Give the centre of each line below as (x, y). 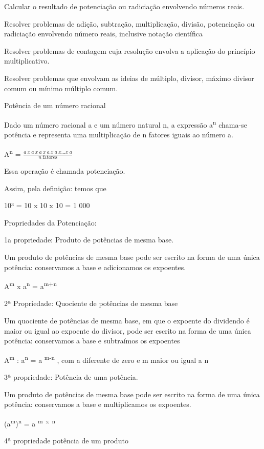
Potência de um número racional (55, 105)
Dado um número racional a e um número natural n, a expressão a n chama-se (126, 124)
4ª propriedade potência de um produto (66, 441)
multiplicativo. (27, 61)
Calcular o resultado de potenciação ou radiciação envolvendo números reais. (124, 6)
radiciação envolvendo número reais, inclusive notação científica (103, 34)
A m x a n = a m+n (30, 285)
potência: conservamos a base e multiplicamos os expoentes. (98, 404)
